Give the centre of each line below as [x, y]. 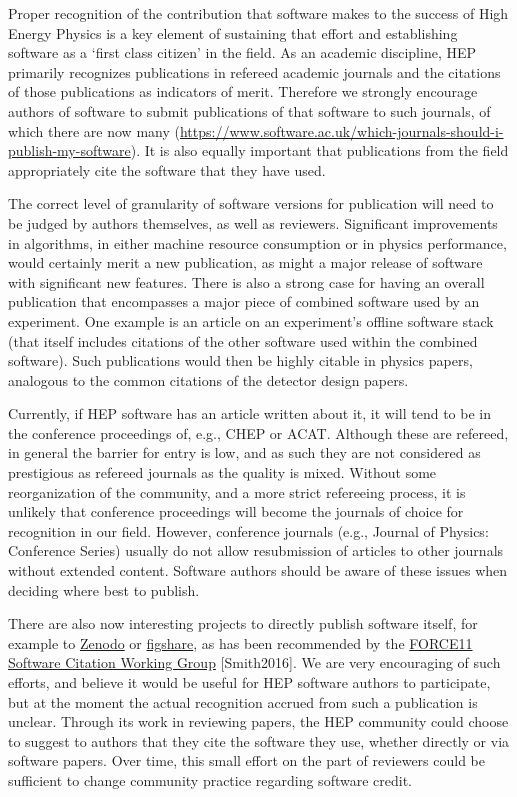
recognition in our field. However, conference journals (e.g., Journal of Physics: [248, 530]
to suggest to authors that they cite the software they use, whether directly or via [259, 740]
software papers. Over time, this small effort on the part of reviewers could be [247, 760]
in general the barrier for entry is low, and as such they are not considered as [244, 452]
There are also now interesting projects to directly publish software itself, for [243, 623]
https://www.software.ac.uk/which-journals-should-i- [341, 130]
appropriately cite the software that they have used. [167, 169]
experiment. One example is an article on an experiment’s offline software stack [251, 320]
